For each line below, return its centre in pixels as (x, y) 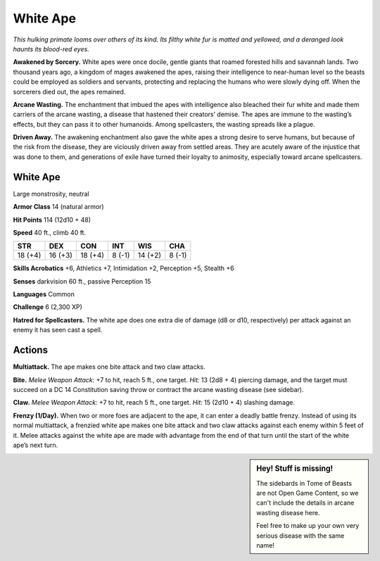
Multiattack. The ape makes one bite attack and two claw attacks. (109, 367)
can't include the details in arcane (305, 503)
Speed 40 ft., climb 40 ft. (50, 232)
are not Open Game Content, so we (308, 493)
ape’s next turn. (36, 445)
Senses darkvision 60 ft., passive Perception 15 (82, 281)
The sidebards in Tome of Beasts (304, 483)
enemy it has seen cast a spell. (58, 330)
